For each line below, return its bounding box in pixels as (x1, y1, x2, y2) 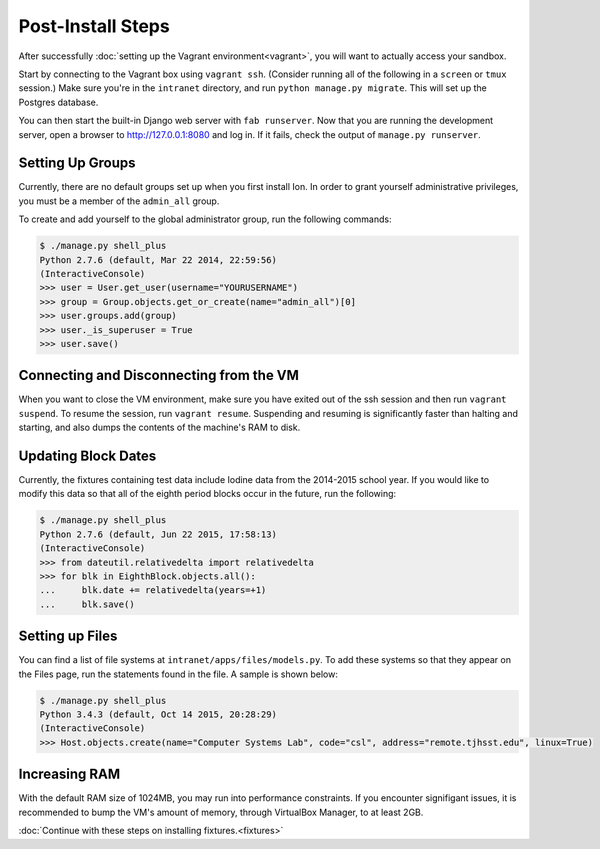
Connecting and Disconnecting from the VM (18, 367, 300, 384)
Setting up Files (18, 628, 118, 645)
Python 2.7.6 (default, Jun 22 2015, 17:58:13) (39, 528, 277, 540)
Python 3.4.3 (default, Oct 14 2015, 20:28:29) (39, 709, 277, 720)
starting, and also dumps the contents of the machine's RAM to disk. (18, 421, 301, 434)
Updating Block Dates (18, 448, 157, 464)
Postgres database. (18, 96, 99, 108)
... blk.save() (39, 598, 135, 610)
